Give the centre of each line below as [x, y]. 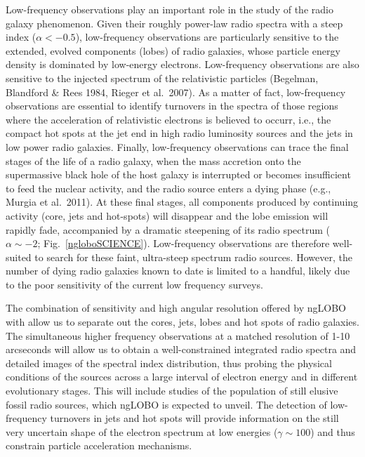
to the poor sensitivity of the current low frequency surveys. [134, 284]
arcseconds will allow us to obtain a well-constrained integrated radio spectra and [181, 349]
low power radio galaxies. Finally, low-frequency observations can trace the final [177, 146]
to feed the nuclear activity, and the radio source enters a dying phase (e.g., [168, 188]
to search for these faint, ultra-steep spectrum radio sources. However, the [193, 257]
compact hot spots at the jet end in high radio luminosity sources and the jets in [179, 133]
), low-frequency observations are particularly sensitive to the [207, 37]
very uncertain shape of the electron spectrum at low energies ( [142, 431]
